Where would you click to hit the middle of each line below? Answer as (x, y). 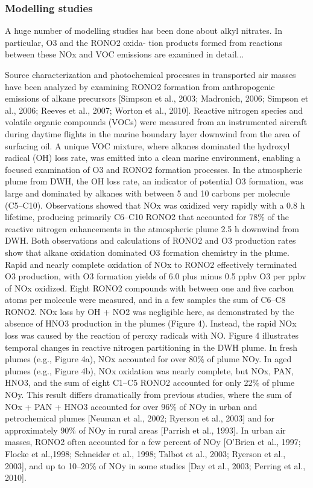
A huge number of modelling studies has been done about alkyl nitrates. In (144, 31)
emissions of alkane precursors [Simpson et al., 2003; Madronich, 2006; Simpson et (157, 98)
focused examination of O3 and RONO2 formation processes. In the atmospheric (154, 169)
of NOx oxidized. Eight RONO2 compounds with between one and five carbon (150, 288)
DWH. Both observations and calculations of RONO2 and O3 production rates (150, 240)
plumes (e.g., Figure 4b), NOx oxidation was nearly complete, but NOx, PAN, (149, 370)
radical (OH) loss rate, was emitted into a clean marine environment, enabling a (153, 158)
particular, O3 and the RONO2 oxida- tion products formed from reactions (144, 42)
